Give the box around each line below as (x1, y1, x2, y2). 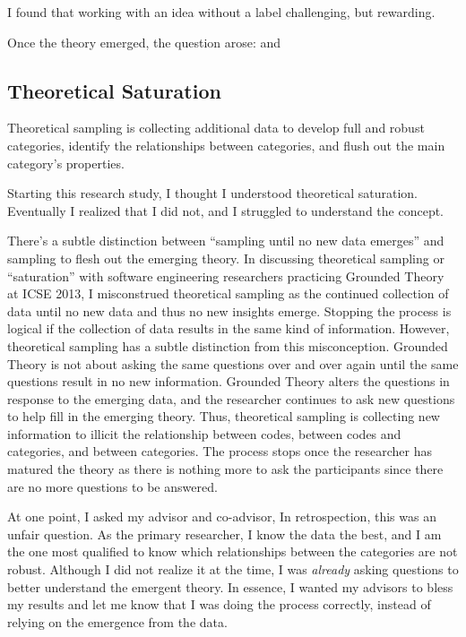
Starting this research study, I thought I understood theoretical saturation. (7, 184, 419, 202)
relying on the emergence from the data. (7, 612, 228, 631)
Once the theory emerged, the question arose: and (7, 32, 281, 51)
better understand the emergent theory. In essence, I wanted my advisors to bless (7, 577, 453, 596)
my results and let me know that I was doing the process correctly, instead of (7, 595, 431, 614)
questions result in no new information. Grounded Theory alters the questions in (7, 372, 450, 391)
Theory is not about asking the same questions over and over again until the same (7, 354, 459, 373)
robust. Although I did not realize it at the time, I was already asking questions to (7, 560, 459, 579)
